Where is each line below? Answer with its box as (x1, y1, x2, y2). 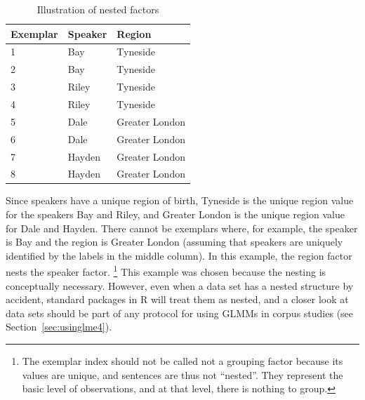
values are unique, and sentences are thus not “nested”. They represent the (22, 367, 343, 382)
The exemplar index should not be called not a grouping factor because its (22, 354, 343, 368)
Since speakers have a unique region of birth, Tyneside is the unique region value (6, 193, 354, 208)
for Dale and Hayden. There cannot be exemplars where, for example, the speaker (6, 220, 358, 235)
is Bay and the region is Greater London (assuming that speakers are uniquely (6, 234, 343, 249)
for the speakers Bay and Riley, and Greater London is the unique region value (6, 207, 345, 222)
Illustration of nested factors (36, 2, 159, 16)
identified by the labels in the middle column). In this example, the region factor (6, 248, 352, 262)
